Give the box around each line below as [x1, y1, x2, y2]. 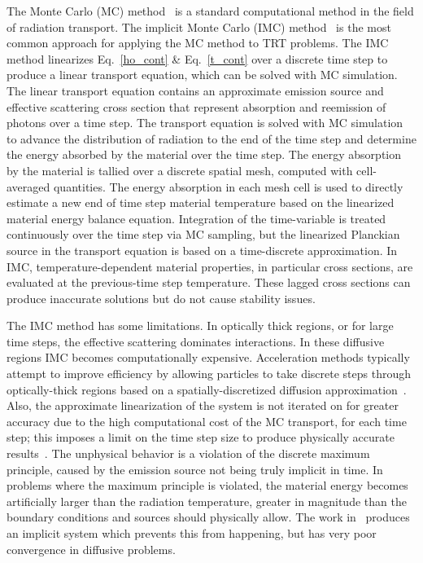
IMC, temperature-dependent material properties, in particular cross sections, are [7, 257, 413, 275]
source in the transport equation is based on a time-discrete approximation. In [7, 241, 398, 258]
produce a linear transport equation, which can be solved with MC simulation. [7, 66, 398, 83]
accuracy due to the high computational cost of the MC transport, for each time [7, 412, 407, 429]
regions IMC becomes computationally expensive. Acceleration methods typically [7, 349, 410, 366]
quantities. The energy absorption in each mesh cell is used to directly [53, 178, 403, 195]
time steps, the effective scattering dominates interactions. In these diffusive [7, 332, 385, 350]
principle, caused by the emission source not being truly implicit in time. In [7, 460, 383, 477]
